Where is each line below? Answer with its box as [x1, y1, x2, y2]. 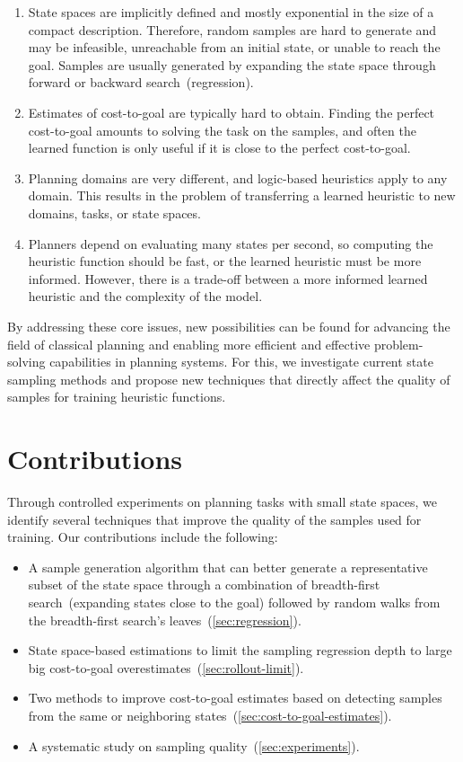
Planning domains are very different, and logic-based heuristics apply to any [28, 168, 448, 187]
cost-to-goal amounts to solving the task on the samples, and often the [28, 120, 416, 139]
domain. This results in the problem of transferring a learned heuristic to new [28, 186, 456, 205]
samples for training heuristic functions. [7, 387, 226, 406]
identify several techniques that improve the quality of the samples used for [7, 509, 422, 528]
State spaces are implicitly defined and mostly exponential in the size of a [28, 3, 434, 21]
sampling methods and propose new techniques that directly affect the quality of [7, 369, 450, 388]
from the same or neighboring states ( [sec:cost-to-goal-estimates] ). [28, 705, 392, 724]
